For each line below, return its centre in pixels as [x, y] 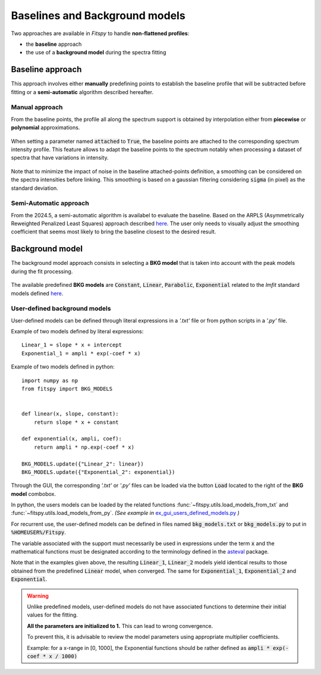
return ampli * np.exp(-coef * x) [84, 447]
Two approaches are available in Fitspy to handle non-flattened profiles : [100, 33]
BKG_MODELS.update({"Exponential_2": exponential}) [98, 472]
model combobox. [34, 493]
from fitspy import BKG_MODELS [67, 389]
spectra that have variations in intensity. [60, 158]
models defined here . [37, 293]
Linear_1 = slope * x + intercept [72, 345]
